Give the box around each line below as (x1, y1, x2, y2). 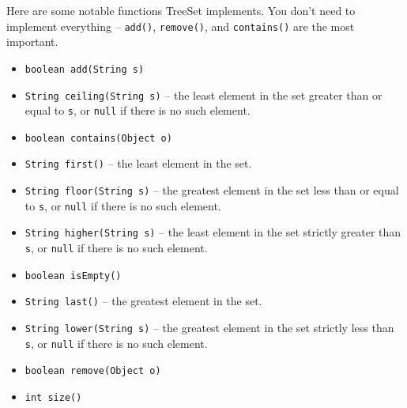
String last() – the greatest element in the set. (24, 293, 262, 309)
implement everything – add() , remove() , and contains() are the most (6, 17, 355, 34)
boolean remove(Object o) (24, 365, 161, 377)
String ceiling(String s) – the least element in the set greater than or (24, 86, 383, 103)
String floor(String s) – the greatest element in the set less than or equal (24, 182, 399, 198)
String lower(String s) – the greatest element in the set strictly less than (24, 319, 394, 336)
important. (6, 33, 58, 50)
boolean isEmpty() (24, 270, 122, 281)
